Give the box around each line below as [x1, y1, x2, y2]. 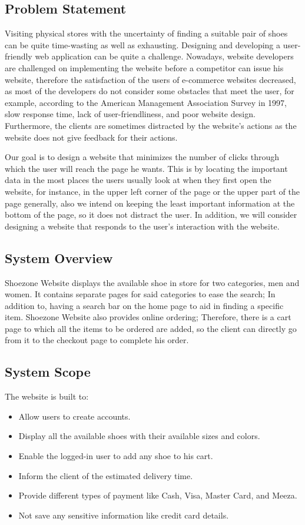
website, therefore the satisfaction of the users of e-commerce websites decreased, [5, 73, 296, 85]
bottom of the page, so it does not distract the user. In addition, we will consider [5, 208, 297, 221]
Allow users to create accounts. [18, 410, 131, 422]
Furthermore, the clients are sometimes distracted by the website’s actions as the [5, 119, 297, 131]
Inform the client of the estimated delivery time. [18, 469, 193, 481]
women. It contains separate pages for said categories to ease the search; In [5, 288, 276, 300]
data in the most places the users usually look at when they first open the [5, 174, 271, 186]
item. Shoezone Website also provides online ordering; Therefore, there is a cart [5, 311, 291, 323]
